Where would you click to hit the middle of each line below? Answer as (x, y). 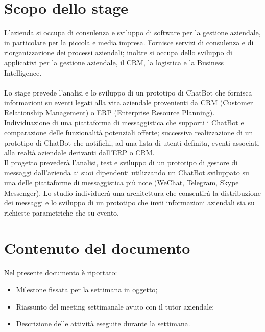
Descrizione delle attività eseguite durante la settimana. (103, 324)
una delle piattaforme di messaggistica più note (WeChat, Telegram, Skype (122, 183)
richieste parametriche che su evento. (62, 212)
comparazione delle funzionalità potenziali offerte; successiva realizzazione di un (129, 133)
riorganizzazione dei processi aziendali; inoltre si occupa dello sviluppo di (118, 52)
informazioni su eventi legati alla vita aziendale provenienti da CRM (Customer (129, 102)
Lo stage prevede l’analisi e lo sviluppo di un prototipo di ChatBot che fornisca (128, 92)
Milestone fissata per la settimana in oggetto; (87, 289)
